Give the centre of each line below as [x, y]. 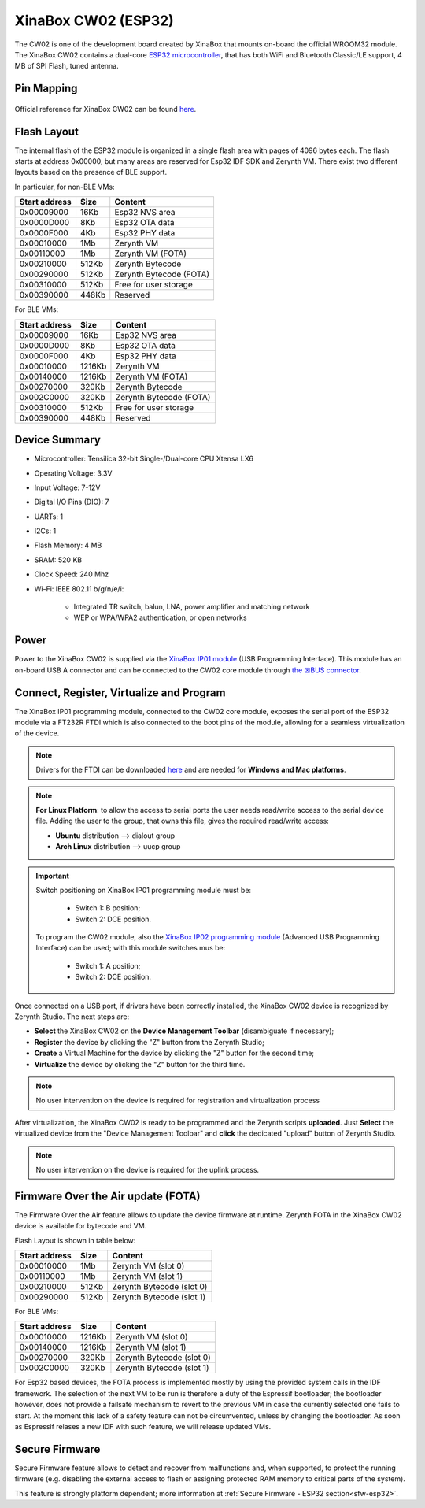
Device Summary [58, 440]
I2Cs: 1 [45, 531]
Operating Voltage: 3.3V [73, 473]
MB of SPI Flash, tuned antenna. [67, 66]
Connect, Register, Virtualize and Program [120, 693]
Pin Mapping [46, 89]
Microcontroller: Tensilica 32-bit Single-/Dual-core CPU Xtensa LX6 [144, 459]
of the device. [37, 733]
